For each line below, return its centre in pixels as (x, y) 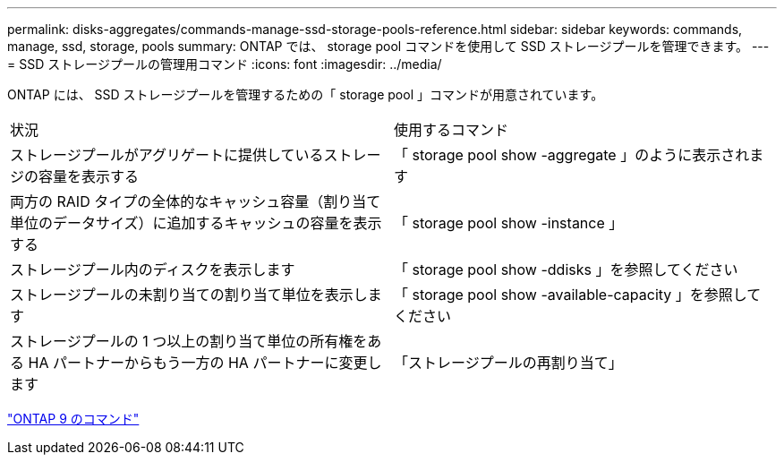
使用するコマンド (452, 130)
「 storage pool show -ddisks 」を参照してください (566, 269)
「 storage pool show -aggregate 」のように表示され (572, 155)
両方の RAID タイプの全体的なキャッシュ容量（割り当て (196, 201)
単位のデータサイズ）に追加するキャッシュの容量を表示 (196, 223)
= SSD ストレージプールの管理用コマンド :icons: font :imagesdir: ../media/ (225, 64)
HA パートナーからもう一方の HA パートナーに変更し (205, 363)
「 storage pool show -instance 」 (509, 223)
